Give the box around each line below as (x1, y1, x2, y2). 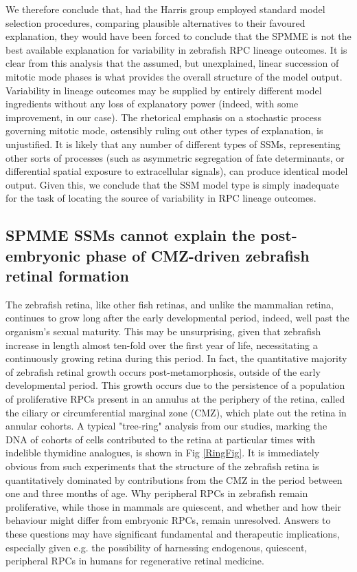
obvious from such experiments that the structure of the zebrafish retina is (5, 459, 319, 474)
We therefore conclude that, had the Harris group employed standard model (5, 2, 325, 16)
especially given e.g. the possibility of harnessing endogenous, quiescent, (5, 540, 308, 554)
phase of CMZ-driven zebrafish (85, 244, 310, 266)
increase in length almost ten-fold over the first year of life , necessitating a (5, 337, 318, 352)
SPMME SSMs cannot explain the (5, 224, 255, 246)
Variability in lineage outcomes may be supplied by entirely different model (5, 83, 322, 97)
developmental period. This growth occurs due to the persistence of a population (5, 378, 345, 392)
